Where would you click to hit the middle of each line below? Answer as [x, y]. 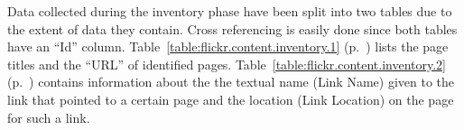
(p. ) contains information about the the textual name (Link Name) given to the [231, 82]
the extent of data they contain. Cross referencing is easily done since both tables [232, 28]
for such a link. [49, 117]
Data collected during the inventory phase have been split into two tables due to [230, 11]
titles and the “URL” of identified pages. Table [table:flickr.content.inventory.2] [227, 64]
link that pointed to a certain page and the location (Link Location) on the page [231, 99]
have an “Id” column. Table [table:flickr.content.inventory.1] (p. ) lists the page [228, 46]
